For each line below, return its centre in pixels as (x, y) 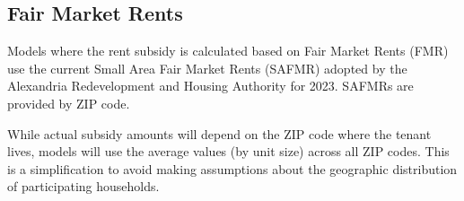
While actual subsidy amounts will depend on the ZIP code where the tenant (219, 133)
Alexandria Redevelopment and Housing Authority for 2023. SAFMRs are (210, 86)
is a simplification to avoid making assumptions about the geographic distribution (232, 168)
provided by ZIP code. (69, 103)
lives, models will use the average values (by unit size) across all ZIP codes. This (228, 151)
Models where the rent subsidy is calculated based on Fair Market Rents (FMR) (228, 51)
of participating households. (83, 186)
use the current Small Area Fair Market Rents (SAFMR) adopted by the (207, 68)
